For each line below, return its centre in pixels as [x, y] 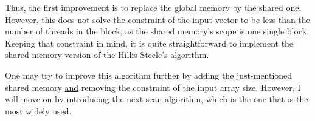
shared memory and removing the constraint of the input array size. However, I [153, 87]
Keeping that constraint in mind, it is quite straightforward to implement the [149, 43]
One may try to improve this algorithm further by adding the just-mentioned [149, 75]
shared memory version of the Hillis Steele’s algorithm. [107, 55]
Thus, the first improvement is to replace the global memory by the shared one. [153, 7]
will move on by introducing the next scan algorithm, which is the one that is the [157, 99]
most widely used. [38, 110]
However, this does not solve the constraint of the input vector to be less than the [157, 19]
